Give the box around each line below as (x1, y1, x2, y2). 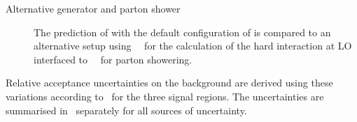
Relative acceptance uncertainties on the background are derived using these (6, 75, 333, 90)
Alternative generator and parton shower (6, 1, 181, 15)
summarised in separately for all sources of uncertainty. (6, 102, 247, 117)
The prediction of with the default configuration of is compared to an (34, 24, 331, 39)
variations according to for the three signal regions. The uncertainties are (6, 89, 324, 103)
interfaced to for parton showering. (34, 52, 192, 66)
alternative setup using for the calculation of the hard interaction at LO (34, 38, 352, 53)
